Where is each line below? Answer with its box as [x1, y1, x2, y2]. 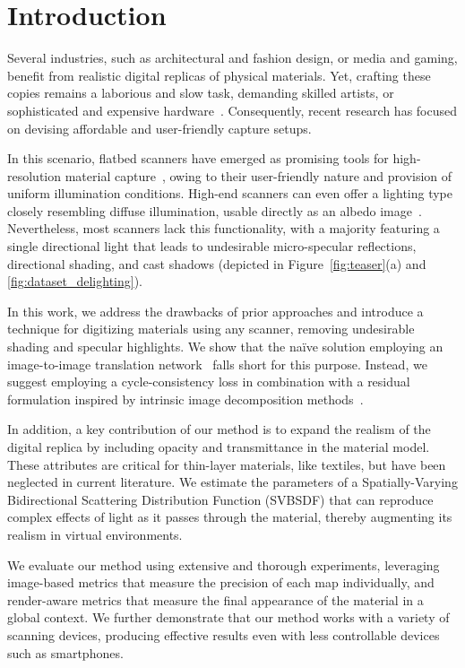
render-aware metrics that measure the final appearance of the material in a [7, 590, 424, 609]
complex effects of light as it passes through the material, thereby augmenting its [7, 508, 452, 526]
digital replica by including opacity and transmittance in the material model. [7, 438, 430, 455]
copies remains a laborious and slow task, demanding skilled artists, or [7, 83, 394, 102]
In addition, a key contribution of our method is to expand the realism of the [7, 420, 431, 438]
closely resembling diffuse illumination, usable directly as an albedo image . [7, 201, 422, 220]
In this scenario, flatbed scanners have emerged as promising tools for [7, 149, 389, 168]
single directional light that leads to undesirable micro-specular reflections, [7, 237, 417, 256]
